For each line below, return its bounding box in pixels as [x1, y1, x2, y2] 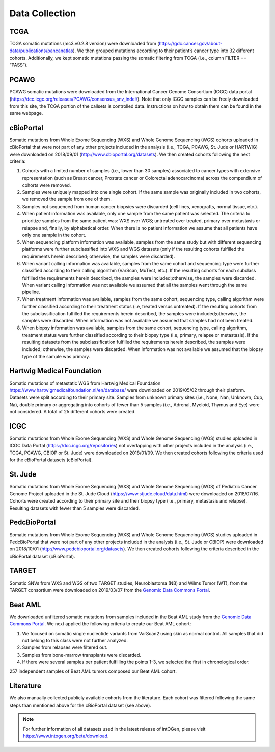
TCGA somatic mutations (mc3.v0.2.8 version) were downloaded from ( [9, 41, 159, 47]
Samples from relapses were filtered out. [22, 644, 108, 650]
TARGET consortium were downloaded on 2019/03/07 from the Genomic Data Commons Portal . [9, 587, 210, 593]
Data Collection [9, 8, 76, 19]
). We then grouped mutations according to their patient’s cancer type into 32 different [73, 47, 254, 54]
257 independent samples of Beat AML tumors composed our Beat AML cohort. [9, 668, 177, 674]
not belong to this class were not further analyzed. [22, 638, 128, 644]
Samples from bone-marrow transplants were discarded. [22, 651, 141, 658]
